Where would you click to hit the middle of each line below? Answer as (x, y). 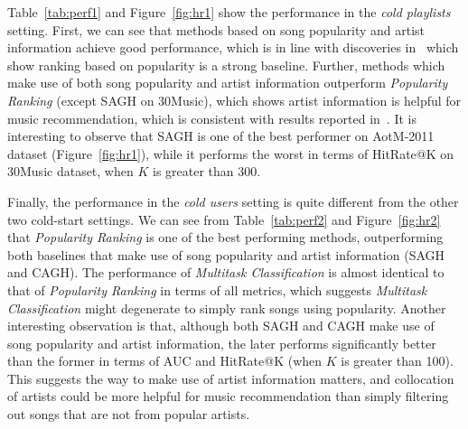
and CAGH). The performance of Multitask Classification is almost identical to (226, 272)
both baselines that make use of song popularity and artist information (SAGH (226, 254)
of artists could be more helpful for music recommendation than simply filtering (228, 396)
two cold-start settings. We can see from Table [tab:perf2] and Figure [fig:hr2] (224, 219)
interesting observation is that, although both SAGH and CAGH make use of (221, 326)
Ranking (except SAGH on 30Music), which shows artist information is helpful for (234, 100)
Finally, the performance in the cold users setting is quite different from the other (233, 201)
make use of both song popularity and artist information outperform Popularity (228, 83)
